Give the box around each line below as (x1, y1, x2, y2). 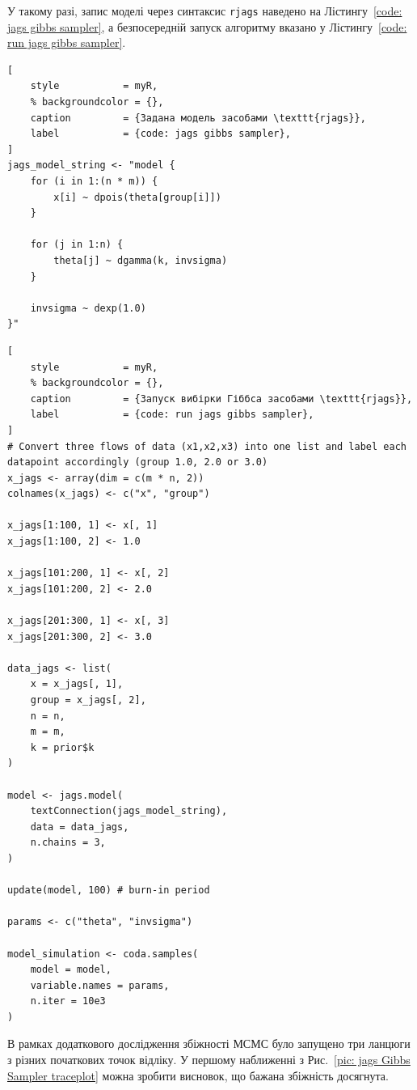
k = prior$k (30, 741, 95, 753)
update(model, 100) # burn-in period (7, 884, 210, 897)
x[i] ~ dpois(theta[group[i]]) (53, 191, 221, 203)
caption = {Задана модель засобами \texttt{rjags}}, (30, 112, 366, 124)
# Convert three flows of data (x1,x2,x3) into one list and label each (7, 440, 406, 452)
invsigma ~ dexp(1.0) (30, 302, 146, 314)
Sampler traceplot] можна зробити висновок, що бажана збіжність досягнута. (7, 1067, 389, 1084)
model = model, (30, 964, 112, 976)
